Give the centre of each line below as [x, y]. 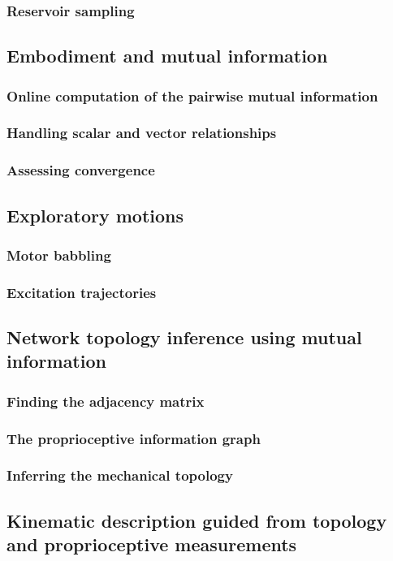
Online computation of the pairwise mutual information [192, 95]
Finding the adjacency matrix [106, 401]
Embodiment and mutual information [167, 56]
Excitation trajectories [82, 292]
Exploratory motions [95, 215]
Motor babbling [59, 255]
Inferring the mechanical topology [120, 475]
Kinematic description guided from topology [197, 520]
